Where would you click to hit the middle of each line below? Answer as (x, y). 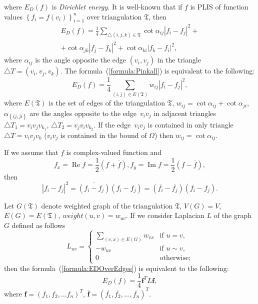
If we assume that (31, 152)
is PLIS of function (219, 6)
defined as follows (38, 225)
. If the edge (112, 124)
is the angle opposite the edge (81, 60)
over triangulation (114, 16)
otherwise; (175, 258)
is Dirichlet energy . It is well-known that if (117, 6)
